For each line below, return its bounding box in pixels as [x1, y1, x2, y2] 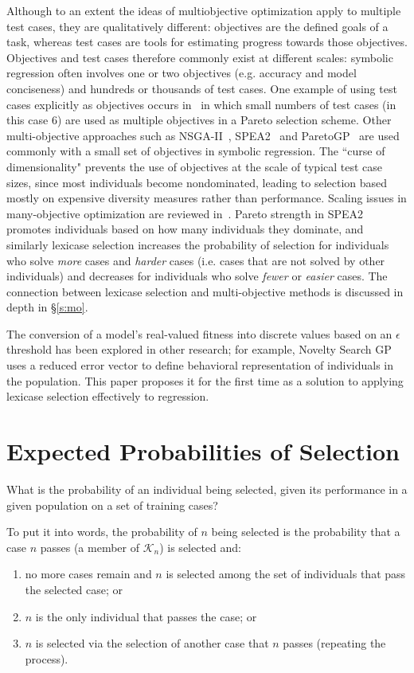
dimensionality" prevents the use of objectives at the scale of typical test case [6, 158, 383, 174]
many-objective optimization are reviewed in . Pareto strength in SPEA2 [6, 205, 364, 221]
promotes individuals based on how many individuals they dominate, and [6, 221, 364, 237]
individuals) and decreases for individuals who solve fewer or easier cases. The [6, 268, 388, 284]
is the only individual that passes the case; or [35, 608, 257, 624]
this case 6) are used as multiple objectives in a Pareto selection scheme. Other [6, 112, 392, 128]
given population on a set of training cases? [6, 496, 218, 513]
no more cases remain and [25, 565, 152, 582]
